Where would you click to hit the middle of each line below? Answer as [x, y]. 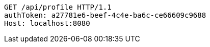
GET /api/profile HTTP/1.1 [58, 7]
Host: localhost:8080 [47, 23]
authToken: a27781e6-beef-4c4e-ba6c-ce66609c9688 [105, 15]
